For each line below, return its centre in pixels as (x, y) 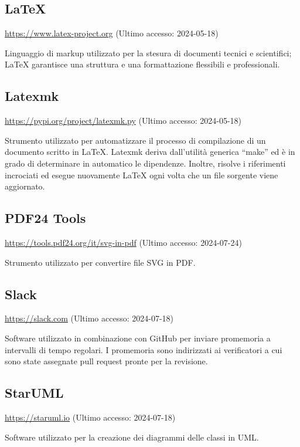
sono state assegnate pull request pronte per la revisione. (106, 361)
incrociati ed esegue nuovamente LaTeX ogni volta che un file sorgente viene (142, 175)
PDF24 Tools (45, 218)
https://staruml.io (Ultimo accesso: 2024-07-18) (90, 417)
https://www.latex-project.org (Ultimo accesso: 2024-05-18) (112, 33)
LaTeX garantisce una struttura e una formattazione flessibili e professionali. (142, 64)
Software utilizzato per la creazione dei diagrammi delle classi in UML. (132, 437)
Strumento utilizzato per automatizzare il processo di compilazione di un (135, 140)
